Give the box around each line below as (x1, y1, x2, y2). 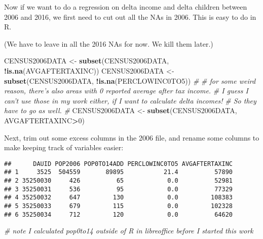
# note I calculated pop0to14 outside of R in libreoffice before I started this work (4, 225, 253, 236)
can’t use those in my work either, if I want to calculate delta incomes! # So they (4, 95, 256, 106)
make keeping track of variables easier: (4, 142, 124, 153)
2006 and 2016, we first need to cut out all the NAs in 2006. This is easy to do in (4, 11, 256, 22)
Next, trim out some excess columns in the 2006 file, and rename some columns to (4, 132, 259, 143)
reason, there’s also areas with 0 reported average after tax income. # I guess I (4, 85, 248, 96)
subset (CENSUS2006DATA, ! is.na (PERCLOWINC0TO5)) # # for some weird (4, 75, 256, 86)
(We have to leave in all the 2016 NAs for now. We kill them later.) (4, 38, 213, 49)
